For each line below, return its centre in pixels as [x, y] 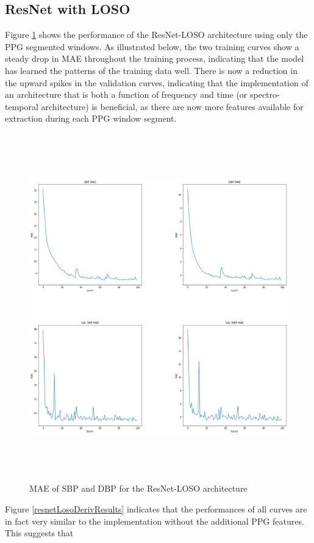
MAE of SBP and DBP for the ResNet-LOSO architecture [138, 488]
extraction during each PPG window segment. [91, 118]
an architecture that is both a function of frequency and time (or [126, 94]
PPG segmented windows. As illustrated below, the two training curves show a [152, 46]
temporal [22, 106]
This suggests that [39, 533]
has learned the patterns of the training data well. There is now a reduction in [151, 70]
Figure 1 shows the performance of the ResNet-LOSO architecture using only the [156, 35]
